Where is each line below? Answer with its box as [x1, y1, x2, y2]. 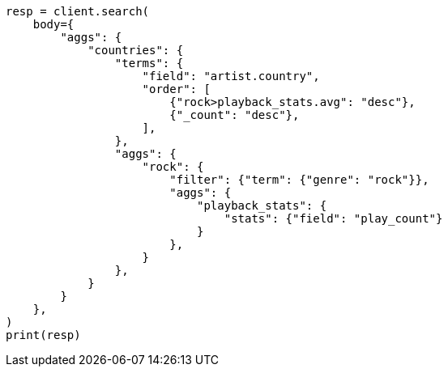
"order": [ [142, 83, 211, 95]
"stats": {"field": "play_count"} [224, 212, 443, 225]
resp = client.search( [6, 5, 150, 18]
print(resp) [6, 328, 81, 341]
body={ [32, 18, 75, 31]
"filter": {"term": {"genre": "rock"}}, [169, 173, 429, 186]
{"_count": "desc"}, [169, 108, 300, 121]
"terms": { [114, 57, 184, 70]
